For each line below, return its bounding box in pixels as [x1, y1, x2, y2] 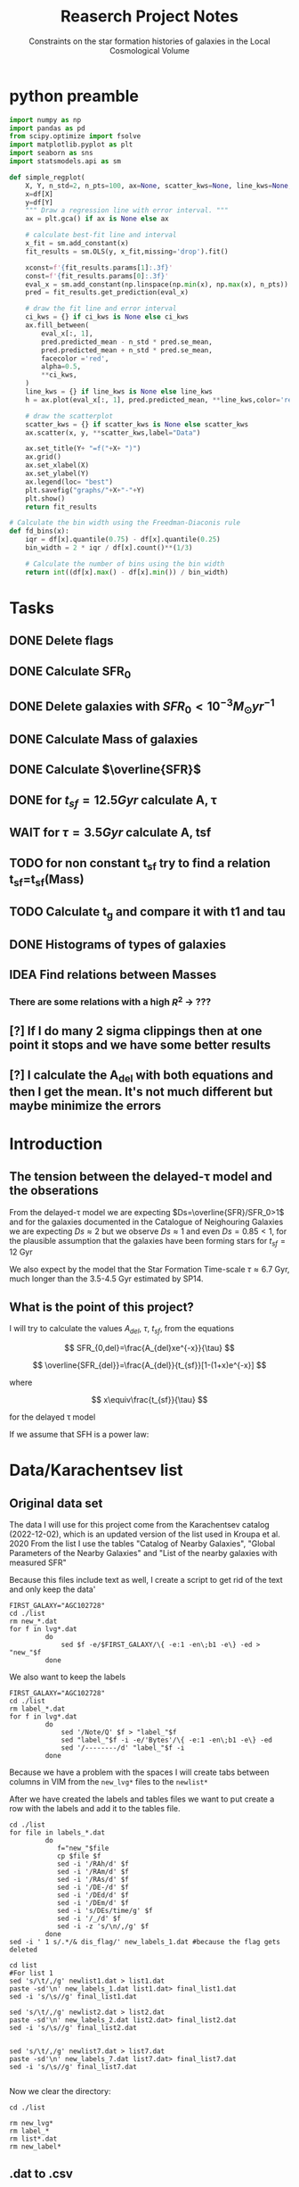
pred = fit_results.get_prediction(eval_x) [25, 288, 190, 297]
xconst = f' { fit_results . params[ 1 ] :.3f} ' [25, 263, 174, 272]
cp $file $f [56, 1851, 101, 1861]
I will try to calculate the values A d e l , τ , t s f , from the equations [9, 1323, 234, 1336]
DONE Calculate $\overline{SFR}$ [9, 762, 202, 777]
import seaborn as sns [9, 149, 93, 158]
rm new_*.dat [9, 1617, 58, 1626]
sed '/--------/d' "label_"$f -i [61, 1744, 185, 1752]
